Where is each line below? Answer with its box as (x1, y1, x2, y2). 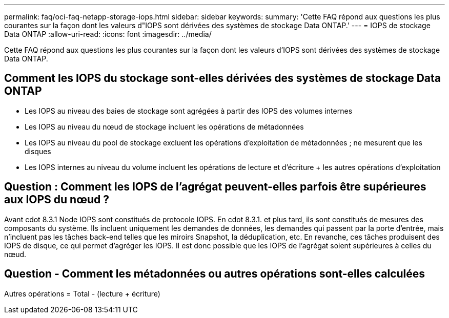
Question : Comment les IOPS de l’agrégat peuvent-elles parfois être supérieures (4, 180, 426, 194)
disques (25, 146, 51, 156)
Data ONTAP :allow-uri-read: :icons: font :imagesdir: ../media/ (4, 30, 212, 38)
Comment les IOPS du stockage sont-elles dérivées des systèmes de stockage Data (4, 72, 441, 85)
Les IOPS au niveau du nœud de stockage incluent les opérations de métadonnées (25, 122, 304, 131)
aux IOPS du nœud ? (4, 193, 109, 206)
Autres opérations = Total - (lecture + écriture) (4, 289, 160, 298)
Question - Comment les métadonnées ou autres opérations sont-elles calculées (4, 267, 425, 281)
